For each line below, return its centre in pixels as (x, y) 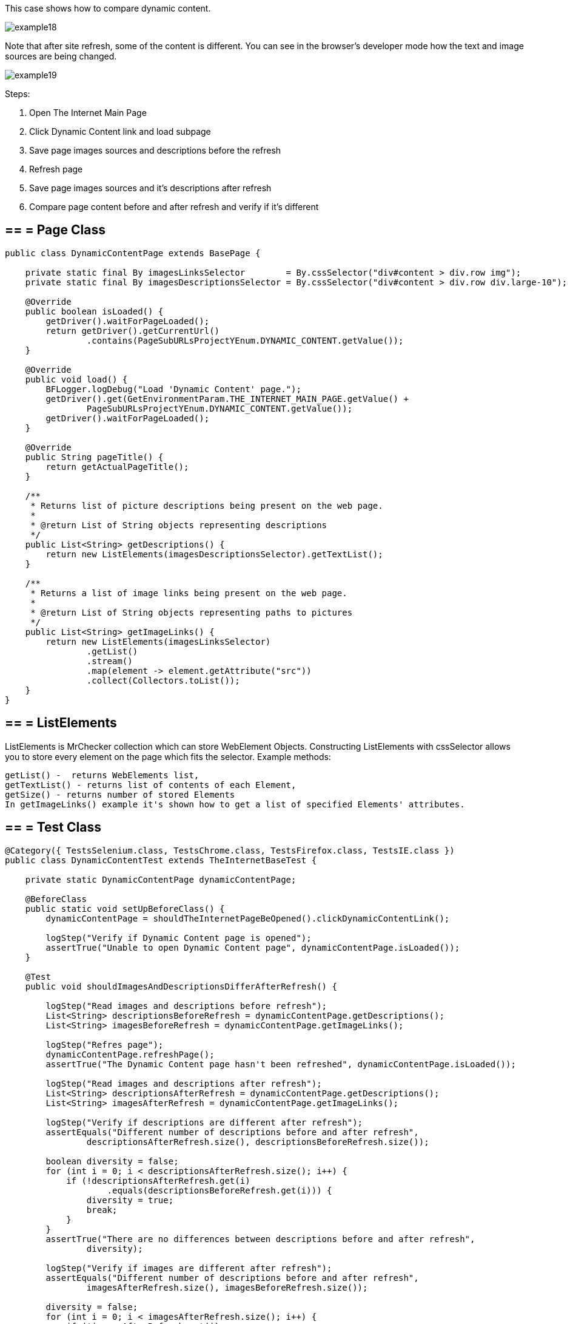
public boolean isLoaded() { (94, 311)
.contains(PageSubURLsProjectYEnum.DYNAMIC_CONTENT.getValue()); (245, 340)
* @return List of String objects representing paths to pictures (192, 612)
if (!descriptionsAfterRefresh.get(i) (158, 1180)
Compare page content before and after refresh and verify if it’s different (174, 207)
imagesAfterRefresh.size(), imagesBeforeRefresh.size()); (227, 1287)
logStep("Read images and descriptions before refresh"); (186, 1006)
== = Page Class (55, 230)
